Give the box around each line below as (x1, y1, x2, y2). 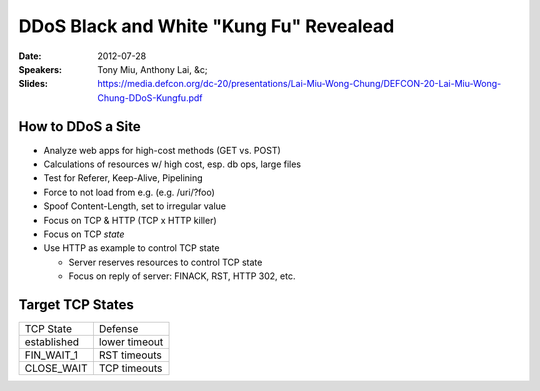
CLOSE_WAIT (24, 361, 88, 375)
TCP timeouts (98, 361, 163, 375)
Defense (98, 322, 139, 336)
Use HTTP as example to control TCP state (43, 242, 220, 254)
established (24, 335, 80, 349)
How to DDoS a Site (18, 118, 141, 135)
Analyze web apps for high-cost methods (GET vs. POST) (43, 144, 282, 156)
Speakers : (18, 63, 62, 75)
